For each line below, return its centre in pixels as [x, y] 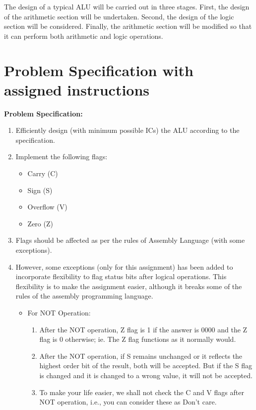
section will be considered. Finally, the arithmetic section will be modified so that [128, 26]
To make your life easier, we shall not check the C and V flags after [142, 392]
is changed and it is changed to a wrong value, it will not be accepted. [146, 375]
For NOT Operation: [59, 312]
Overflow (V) [47, 207]
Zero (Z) [40, 223]
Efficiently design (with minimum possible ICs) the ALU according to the [128, 130]
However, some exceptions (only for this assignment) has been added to [124, 266]
